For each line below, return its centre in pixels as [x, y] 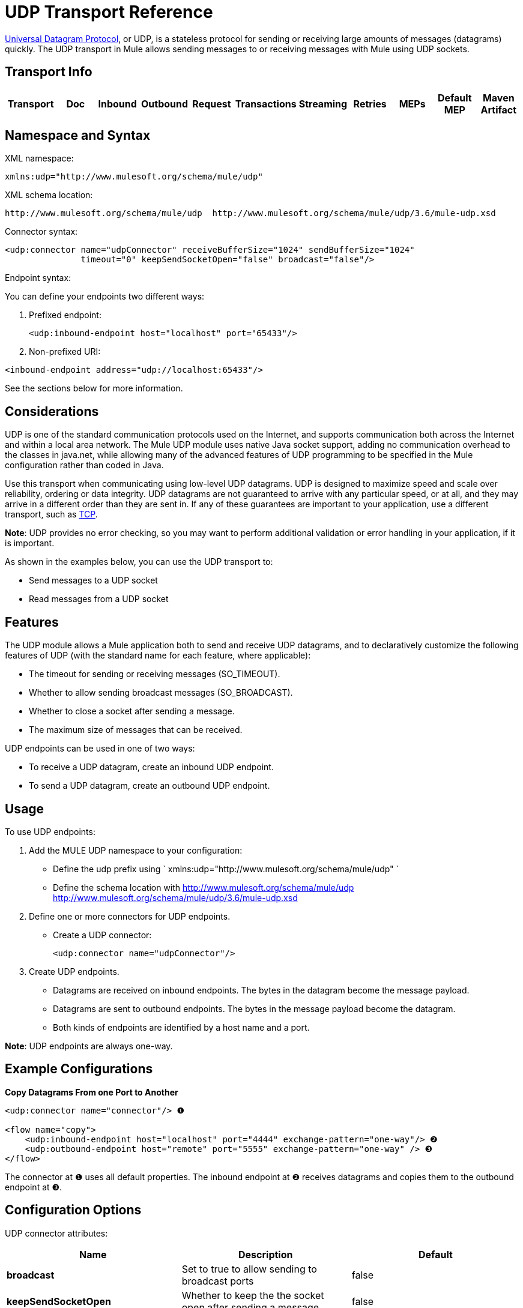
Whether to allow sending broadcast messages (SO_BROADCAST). [161, 693]
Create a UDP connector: [102, 935]
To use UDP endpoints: [50, 831]
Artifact [499, 110]
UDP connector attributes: [56, 1233]
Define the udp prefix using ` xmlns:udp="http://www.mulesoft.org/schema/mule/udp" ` [226, 869]
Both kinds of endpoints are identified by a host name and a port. [181, 1027]
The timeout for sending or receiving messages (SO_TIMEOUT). [155, 674]
